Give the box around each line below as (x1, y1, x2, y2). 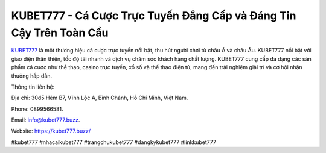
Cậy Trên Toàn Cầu (11, 26, 109, 39)
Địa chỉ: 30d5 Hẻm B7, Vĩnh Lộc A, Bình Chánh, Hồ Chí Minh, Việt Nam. (11, 94, 188, 102)
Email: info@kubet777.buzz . (11, 116, 80, 123)
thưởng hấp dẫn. (11, 72, 53, 80)
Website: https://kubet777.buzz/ (11, 127, 91, 135)
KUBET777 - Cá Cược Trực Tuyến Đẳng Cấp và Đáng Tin (11, 9, 296, 22)
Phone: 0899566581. (11, 105, 63, 113)
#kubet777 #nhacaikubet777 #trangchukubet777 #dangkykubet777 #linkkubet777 (11, 139, 217, 146)
